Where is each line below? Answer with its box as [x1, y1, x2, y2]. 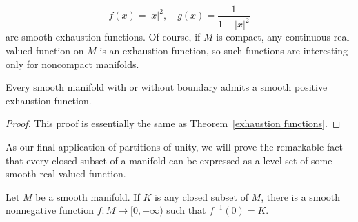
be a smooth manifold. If [35, 189, 140, 203]
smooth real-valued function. [6, 166, 126, 181]
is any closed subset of [154, 189, 248, 203]
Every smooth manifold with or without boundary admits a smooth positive [6, 80, 328, 94]
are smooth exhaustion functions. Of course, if [6, 30, 201, 44]
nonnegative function [6, 203, 94, 217]
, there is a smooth [261, 189, 341, 203]
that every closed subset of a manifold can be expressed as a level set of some [6, 153, 332, 167]
